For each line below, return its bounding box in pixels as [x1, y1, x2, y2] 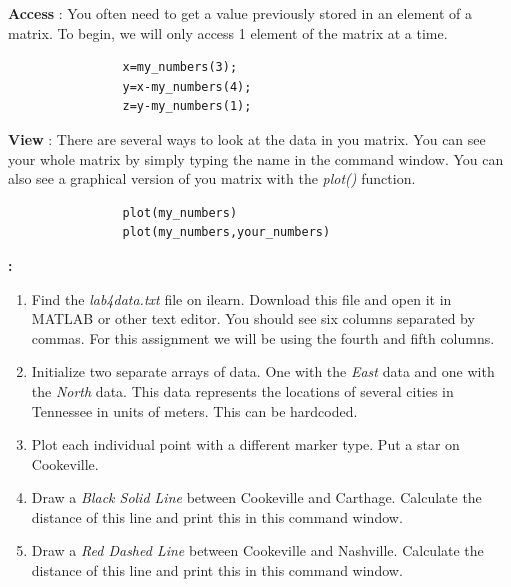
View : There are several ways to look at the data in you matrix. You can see [8, 128, 486, 149]
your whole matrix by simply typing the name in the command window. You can [8, 148, 504, 169]
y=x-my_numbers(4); [122, 79, 252, 94]
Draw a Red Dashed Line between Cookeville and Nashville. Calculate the [31, 540, 484, 561]
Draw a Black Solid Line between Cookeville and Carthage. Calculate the [31, 487, 482, 508]
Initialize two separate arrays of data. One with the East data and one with [31, 361, 495, 382]
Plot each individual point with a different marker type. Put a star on [31, 434, 460, 455]
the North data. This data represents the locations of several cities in [31, 380, 454, 401]
